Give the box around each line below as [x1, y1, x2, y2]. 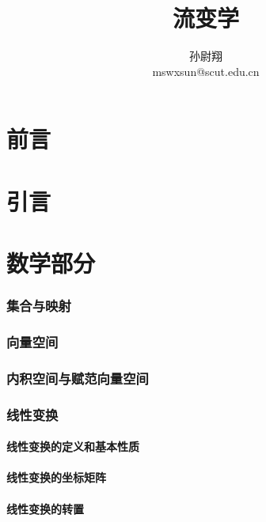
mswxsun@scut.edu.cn [152, 62, 260, 79]
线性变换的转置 [6, 500, 84, 516]
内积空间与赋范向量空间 [6, 368, 149, 388]
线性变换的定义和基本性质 [6, 438, 139, 455]
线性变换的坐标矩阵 [6, 469, 106, 486]
